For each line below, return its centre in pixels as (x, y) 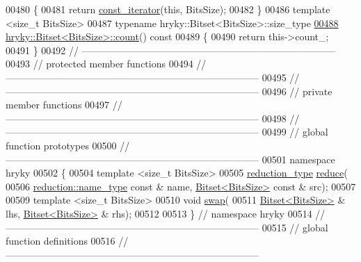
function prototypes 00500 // (68, 145)
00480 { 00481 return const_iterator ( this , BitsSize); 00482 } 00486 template (168, 9)
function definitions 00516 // (67, 241)
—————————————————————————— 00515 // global (167, 227)
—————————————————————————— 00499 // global (167, 132)
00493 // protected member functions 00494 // (106, 64)
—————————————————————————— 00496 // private (169, 91)
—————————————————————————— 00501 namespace (170, 159)
